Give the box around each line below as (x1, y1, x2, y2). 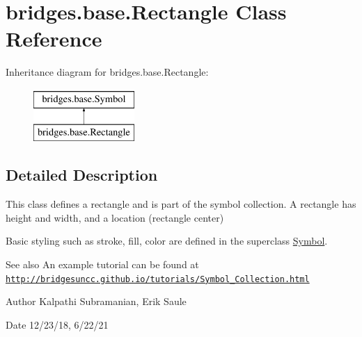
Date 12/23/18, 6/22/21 (6, 317, 109, 331)
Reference (6, 24, 102, 53)
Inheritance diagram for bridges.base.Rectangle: (6, 65, 209, 79)
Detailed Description (6, 164, 158, 186)
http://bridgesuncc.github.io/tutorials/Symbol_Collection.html (6, 274, 310, 284)
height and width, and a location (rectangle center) (6, 210, 224, 224)
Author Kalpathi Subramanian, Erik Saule (6, 294, 187, 309)
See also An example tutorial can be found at (6, 257, 199, 272)
